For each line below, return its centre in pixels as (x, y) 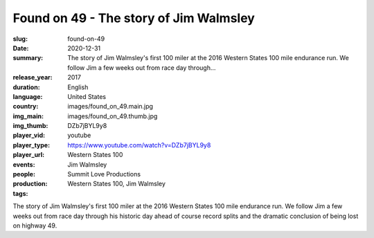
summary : (28, 58)
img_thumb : (30, 126)
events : (24, 164)
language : (28, 96)
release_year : (33, 77)
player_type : (32, 145)
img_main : (28, 116)
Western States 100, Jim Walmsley (117, 184)
